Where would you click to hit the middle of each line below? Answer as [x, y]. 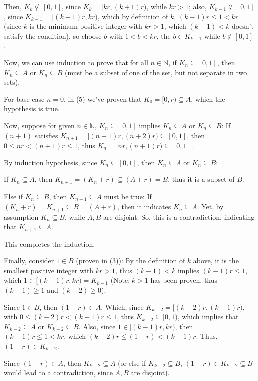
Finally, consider [29, 260]
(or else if [132, 362]
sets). [12, 82]
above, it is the [216, 260]
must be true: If [128, 196]
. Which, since [122, 306]
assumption [21, 216]
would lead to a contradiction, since [58, 372]
